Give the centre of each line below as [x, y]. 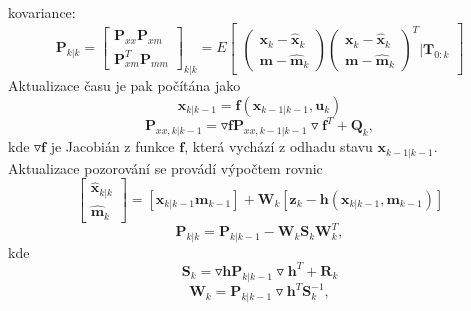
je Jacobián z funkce [112, 146]
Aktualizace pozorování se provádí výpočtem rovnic [165, 167]
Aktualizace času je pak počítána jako [124, 85]
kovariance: [42, 12]
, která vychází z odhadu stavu [278, 146]
